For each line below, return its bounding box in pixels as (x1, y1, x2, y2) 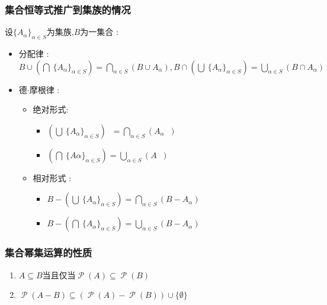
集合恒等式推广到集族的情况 (5, 2, 131, 17)
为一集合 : (80, 25, 118, 38)
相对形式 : (33, 171, 72, 184)
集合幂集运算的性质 (5, 245, 92, 260)
